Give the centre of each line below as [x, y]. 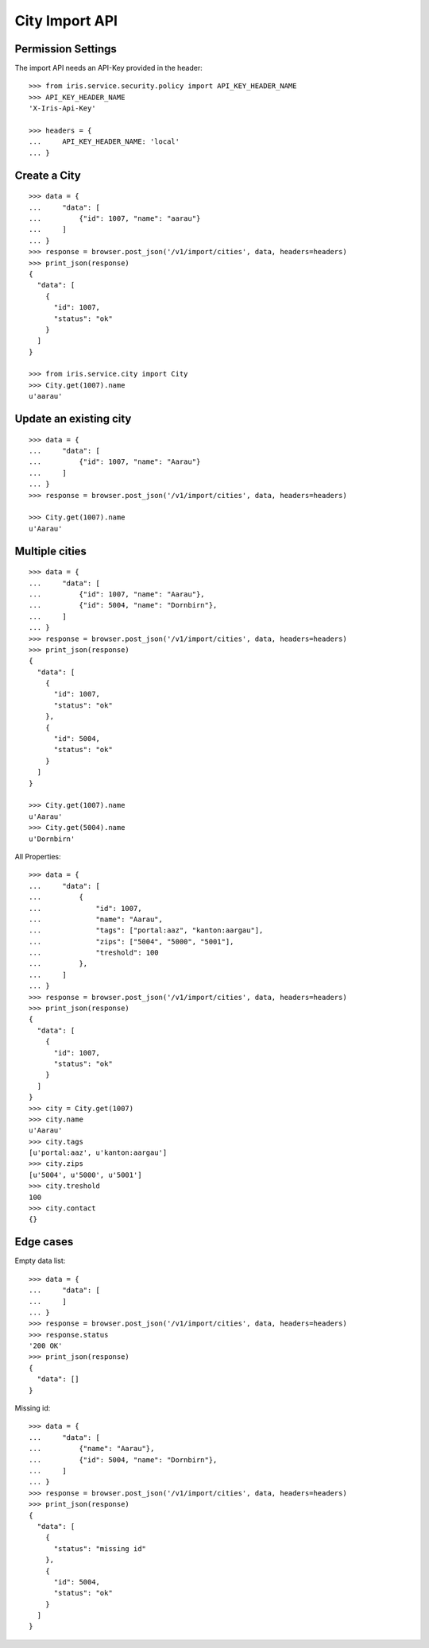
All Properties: [38, 856]
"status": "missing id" [100, 1548]
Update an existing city [73, 419]
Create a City [48, 175]
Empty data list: [40, 1261]
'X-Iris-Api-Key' [62, 108]
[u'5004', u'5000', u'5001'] [85, 1175]
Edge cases [44, 1242]
